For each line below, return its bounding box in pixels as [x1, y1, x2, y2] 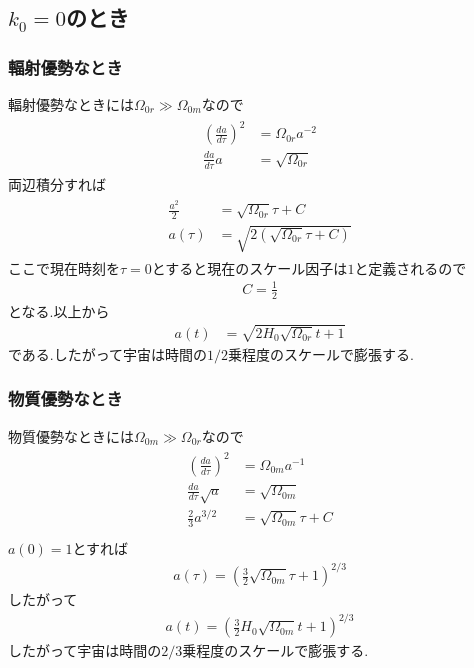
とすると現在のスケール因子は [151, 257, 348, 278]
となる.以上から [8, 300, 110, 321]
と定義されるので [354, 257, 467, 278]
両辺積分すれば [8, 173, 106, 194]
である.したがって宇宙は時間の [8, 343, 208, 364]
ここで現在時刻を [8, 257, 120, 278]
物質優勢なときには [8, 425, 134, 446]
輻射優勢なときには [8, 94, 134, 114]
